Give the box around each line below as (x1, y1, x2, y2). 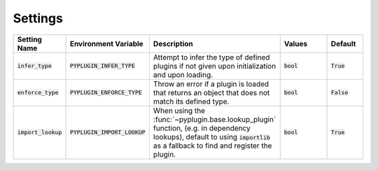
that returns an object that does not (153, 87, 270, 97)
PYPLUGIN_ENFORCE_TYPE (69, 89, 143, 97)
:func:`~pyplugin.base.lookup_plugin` (153, 114, 276, 124)
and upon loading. (153, 70, 213, 80)
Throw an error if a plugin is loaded (153, 79, 269, 89)
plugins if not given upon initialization (153, 61, 276, 71)
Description (153, 38, 194, 48)
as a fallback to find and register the (153, 141, 272, 150)
